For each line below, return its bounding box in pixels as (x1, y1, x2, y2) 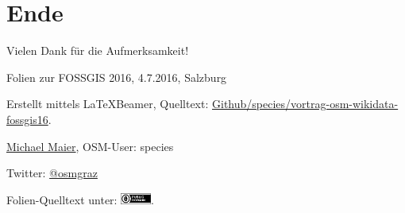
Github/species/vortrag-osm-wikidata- (212, 95, 399, 112)
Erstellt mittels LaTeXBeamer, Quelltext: (6, 95, 209, 112)
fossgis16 (6, 110, 48, 127)
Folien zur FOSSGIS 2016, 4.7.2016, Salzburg (6, 68, 227, 85)
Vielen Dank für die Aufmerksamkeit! (6, 42, 189, 59)
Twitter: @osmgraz (6, 165, 98, 181)
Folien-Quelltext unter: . (6, 191, 154, 207)
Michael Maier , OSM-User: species (6, 137, 174, 154)
